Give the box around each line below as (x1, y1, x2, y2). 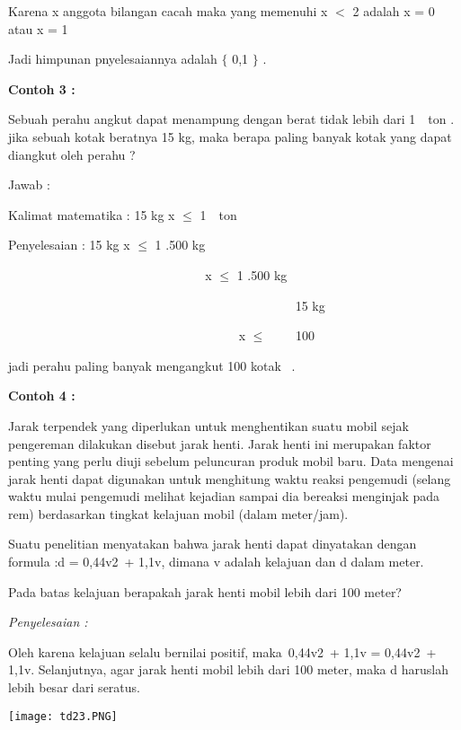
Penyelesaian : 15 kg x (8, 235, 130, 254)
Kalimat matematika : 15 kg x (8, 205, 175, 224)
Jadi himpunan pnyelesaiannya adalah (8, 49, 217, 68)
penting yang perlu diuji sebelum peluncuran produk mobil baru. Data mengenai (8, 452, 454, 471)
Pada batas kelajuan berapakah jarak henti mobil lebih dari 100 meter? (8, 582, 402, 601)
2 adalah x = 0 (352, 2, 435, 20)
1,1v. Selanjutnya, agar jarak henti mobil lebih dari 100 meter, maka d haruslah (8, 660, 448, 679)
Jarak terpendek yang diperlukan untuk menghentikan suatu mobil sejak (8, 416, 409, 435)
